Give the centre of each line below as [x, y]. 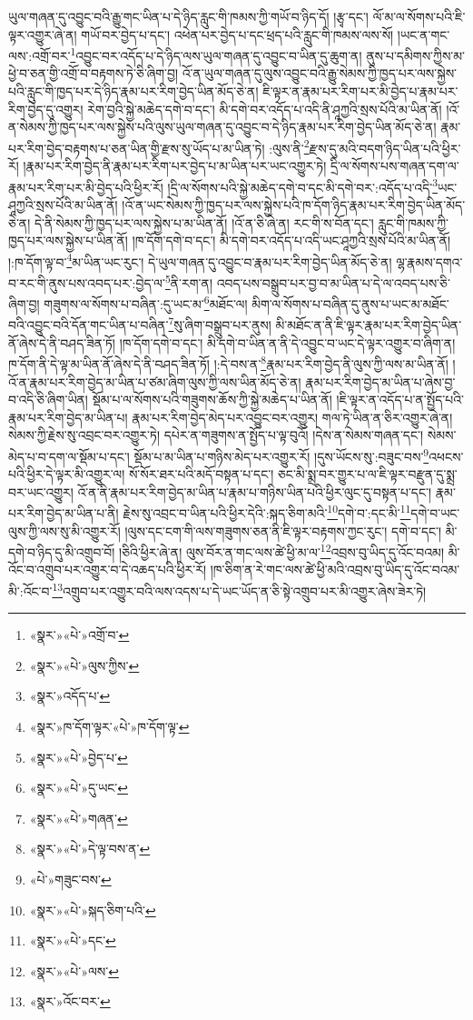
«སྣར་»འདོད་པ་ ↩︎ [70, 696]
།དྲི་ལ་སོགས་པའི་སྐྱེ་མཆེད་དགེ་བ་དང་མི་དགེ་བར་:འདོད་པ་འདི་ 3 [303, 185]
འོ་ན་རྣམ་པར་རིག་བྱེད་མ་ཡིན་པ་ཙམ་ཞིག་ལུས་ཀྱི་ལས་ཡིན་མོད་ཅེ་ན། [155, 381]
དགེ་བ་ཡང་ [435, 513]
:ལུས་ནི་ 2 [289, 146]
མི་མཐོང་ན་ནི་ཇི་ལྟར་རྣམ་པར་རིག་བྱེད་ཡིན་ [369, 325]
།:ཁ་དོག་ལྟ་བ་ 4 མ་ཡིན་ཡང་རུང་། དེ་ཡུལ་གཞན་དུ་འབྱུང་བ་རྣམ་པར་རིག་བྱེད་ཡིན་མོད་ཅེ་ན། [200, 260]
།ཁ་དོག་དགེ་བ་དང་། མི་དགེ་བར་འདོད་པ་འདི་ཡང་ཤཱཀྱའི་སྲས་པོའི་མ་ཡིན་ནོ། [291, 240]
